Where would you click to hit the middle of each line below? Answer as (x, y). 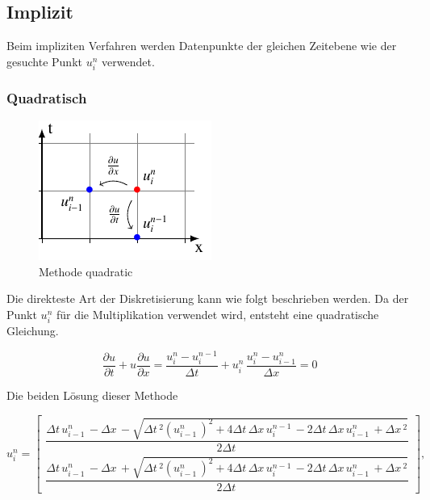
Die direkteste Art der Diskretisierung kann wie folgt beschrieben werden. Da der (208, 298)
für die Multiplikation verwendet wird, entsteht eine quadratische (217, 314)
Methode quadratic (86, 271)
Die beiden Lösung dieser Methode (92, 395)
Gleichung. (33, 331)
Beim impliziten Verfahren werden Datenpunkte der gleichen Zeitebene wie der (202, 46)
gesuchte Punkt (44, 61)
